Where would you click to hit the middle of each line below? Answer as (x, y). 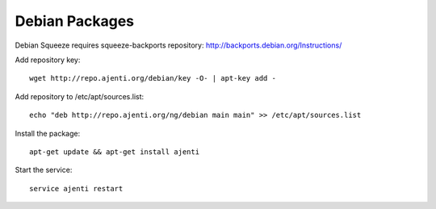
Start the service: (44, 170)
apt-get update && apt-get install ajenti (115, 152)
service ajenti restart (76, 188)
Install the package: (48, 133)
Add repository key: (48, 60)
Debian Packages (75, 21)
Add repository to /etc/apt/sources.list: (80, 96)
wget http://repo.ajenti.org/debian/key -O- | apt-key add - (153, 78)
